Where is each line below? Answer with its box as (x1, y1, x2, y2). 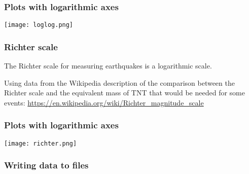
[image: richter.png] (4, 140, 77, 147)
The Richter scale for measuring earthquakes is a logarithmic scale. (4, 60, 212, 71)
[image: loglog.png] (4, 21, 74, 29)
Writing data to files (4, 159, 89, 171)
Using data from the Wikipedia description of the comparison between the (4, 77, 235, 88)
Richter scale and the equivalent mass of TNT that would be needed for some (4, 87, 245, 98)
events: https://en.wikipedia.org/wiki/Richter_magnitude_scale (4, 97, 204, 108)
